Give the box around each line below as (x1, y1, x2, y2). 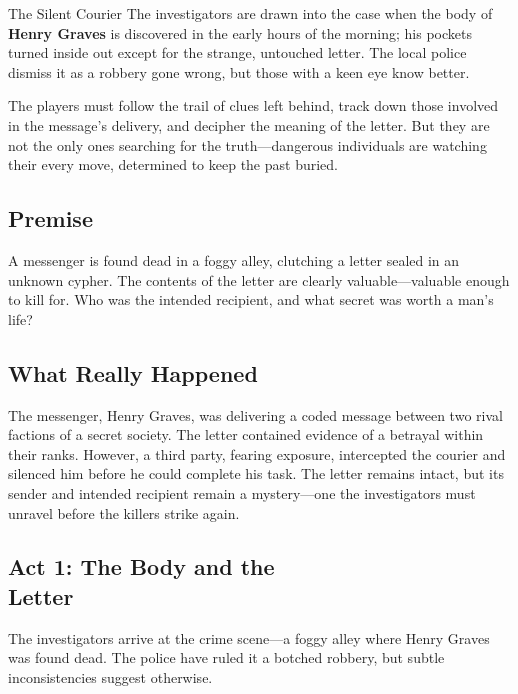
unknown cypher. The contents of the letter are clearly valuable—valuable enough (8, 269, 510, 290)
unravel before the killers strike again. (8, 502, 240, 523)
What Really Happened (8, 357, 258, 388)
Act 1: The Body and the (8, 551, 275, 582)
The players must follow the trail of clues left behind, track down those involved (8, 95, 499, 116)
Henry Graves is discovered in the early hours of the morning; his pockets (8, 22, 472, 43)
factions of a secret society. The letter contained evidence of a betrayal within (8, 424, 484, 445)
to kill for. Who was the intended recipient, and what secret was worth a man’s (8, 289, 494, 310)
